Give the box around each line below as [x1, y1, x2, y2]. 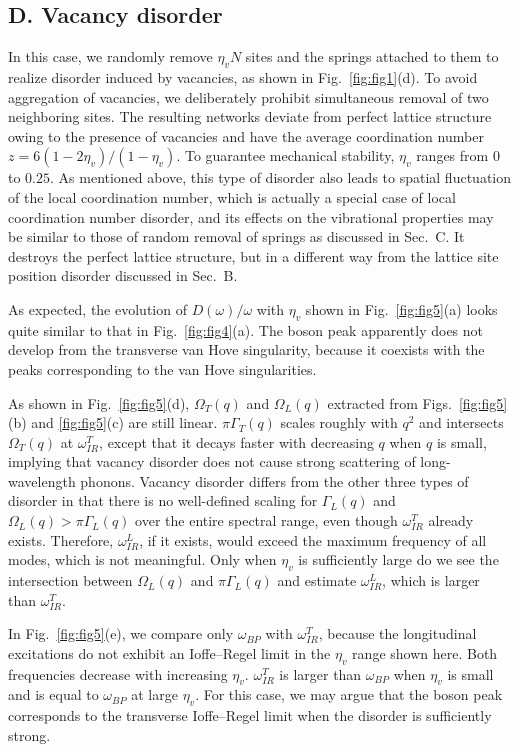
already [428, 510, 474, 531]
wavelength [8, 470, 76, 491]
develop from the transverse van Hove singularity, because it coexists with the [8, 339, 485, 360]
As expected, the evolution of [8, 298, 187, 319]
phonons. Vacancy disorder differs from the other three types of [80, 470, 469, 491]
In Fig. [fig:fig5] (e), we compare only [8, 623, 234, 644]
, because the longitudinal [318, 623, 477, 644]
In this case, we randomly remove [8, 46, 213, 67]
